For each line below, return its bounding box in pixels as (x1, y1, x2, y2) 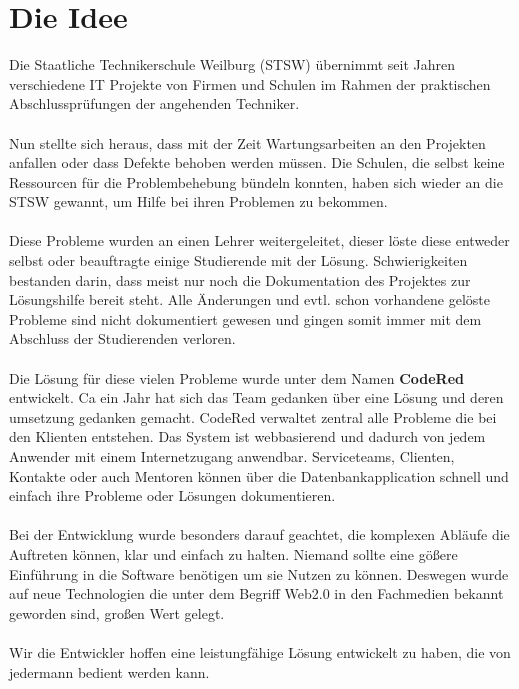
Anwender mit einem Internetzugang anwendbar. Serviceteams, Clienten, (9, 446, 455, 466)
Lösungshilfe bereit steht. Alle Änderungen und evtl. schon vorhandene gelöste (9, 289, 490, 310)
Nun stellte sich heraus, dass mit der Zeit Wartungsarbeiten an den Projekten (9, 132, 486, 153)
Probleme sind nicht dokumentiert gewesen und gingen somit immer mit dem (9, 308, 482, 329)
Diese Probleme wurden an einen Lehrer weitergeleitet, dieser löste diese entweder (9, 230, 510, 251)
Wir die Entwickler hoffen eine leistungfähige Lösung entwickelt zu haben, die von (9, 641, 511, 662)
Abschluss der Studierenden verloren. (9, 328, 236, 349)
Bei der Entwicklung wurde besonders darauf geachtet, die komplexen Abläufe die (9, 524, 510, 545)
